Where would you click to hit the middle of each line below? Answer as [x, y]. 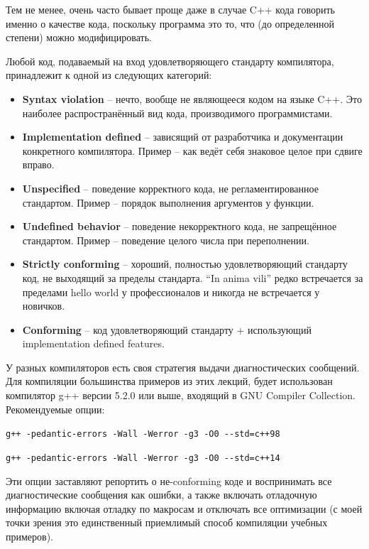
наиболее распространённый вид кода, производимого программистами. [177, 113]
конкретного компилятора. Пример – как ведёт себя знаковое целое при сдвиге [192, 150]
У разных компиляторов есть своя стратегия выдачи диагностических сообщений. [183, 367]
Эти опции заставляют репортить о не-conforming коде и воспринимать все [169, 480]
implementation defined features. [93, 343]
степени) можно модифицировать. [79, 37]
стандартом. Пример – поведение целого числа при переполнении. [166, 240]
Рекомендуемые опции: [55, 409]
